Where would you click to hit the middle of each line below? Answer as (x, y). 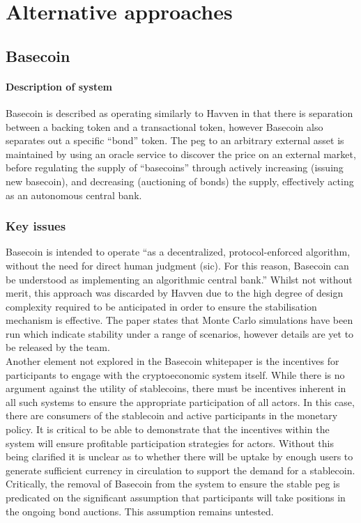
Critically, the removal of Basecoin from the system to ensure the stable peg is (173, 484)
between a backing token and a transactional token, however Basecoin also (164, 126)
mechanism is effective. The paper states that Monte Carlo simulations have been (179, 320)
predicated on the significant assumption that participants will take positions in (176, 498)
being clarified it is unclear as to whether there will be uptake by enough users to (179, 456)
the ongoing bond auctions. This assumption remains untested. (140, 511)
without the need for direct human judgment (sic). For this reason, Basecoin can (177, 265)
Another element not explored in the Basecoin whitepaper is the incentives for (172, 361)
